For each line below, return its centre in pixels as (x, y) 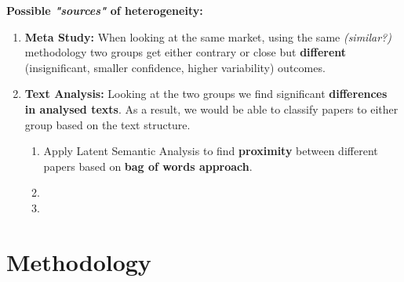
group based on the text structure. (107, 124)
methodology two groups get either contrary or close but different (186, 52)
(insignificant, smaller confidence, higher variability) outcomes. (175, 67)
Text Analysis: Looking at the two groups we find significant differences (206, 94)
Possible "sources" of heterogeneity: (105, 10)
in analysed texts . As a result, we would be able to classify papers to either (211, 108)
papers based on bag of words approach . (148, 166)
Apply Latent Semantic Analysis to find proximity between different (211, 151)
